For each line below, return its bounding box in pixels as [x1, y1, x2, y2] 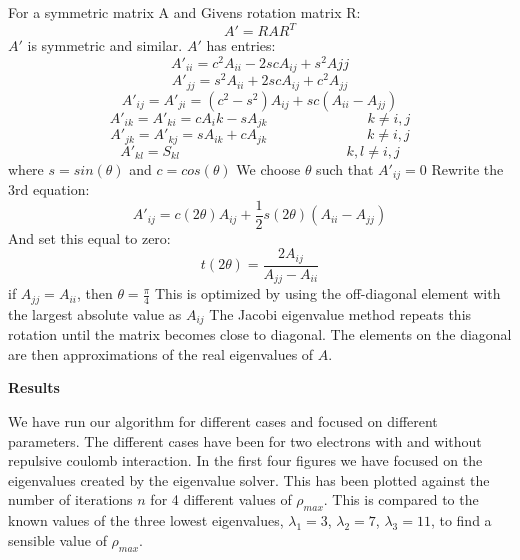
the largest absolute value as [8, 303, 182, 324]
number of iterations [8, 489, 133, 510]
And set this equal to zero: [8, 227, 171, 248]
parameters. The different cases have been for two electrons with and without [8, 430, 482, 451]
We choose [236, 158, 301, 179]
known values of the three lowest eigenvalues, [8, 510, 284, 531]
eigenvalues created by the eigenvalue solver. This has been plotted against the [8, 469, 490, 490]
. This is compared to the [323, 489, 479, 510]
